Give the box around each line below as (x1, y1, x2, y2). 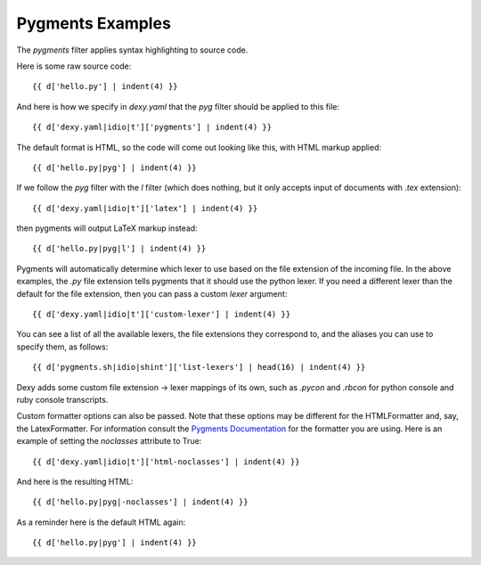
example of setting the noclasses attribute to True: (16, 436, 202, 446)
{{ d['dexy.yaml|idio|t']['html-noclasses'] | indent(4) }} (32, 456, 300, 467)
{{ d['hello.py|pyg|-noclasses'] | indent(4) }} (32, 497, 249, 507)
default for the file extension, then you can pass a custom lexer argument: (16, 288, 288, 299)
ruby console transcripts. (16, 394, 109, 405)
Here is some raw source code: (16, 61, 132, 71)
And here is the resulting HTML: (16, 476, 134, 487)
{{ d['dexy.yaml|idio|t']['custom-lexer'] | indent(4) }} (32, 309, 291, 320)
